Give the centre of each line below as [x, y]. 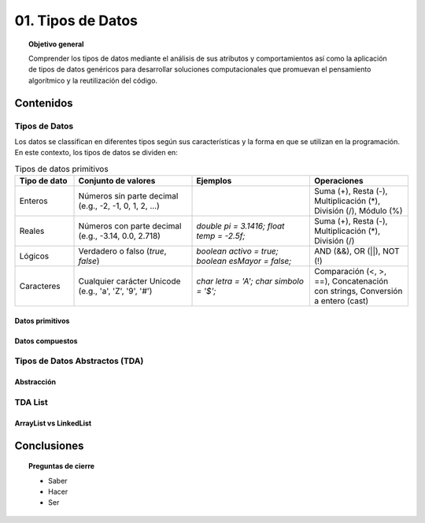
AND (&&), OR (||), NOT [357, 251]
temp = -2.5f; [221, 236]
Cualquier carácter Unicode [129, 281]
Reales [32, 231]
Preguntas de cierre [61, 466]
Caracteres [40, 286]
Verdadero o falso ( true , [122, 251]
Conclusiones [49, 445]
